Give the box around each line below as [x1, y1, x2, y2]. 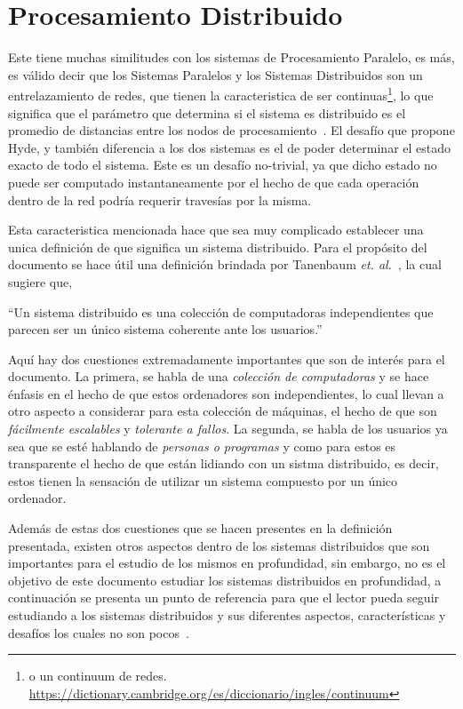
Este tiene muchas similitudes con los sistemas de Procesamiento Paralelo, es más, [8, 48, 455, 67]
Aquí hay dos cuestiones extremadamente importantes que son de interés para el [8, 349, 445, 368]
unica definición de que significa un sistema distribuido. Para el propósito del [8, 237, 427, 256]
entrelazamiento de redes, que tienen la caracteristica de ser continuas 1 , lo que [8, 84, 434, 104]
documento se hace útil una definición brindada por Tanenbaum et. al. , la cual [8, 255, 442, 274]
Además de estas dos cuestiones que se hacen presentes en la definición [8, 519, 393, 538]
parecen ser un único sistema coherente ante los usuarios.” [8, 320, 323, 339]
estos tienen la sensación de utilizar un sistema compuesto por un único [8, 471, 398, 490]
